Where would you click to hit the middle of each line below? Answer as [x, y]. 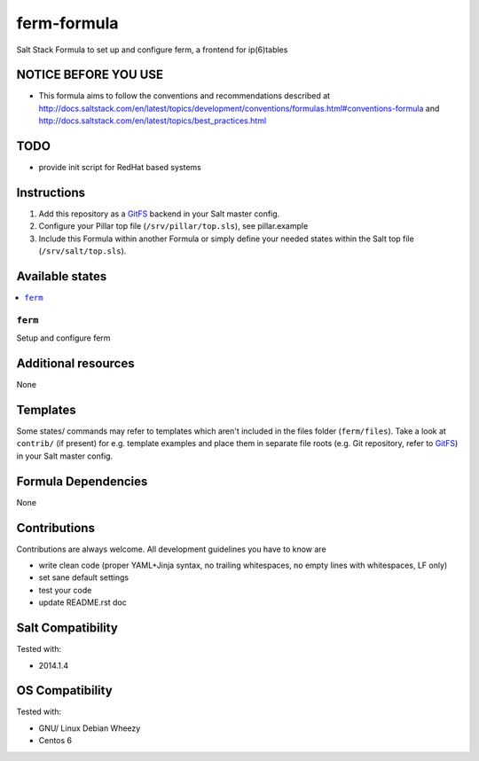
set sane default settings [83, 577]
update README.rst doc [83, 602]
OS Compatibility [64, 690]
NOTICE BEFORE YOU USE [90, 75]
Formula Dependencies [82, 481]
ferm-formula [67, 23]
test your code [65, 590]
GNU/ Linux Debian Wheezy [90, 728]
